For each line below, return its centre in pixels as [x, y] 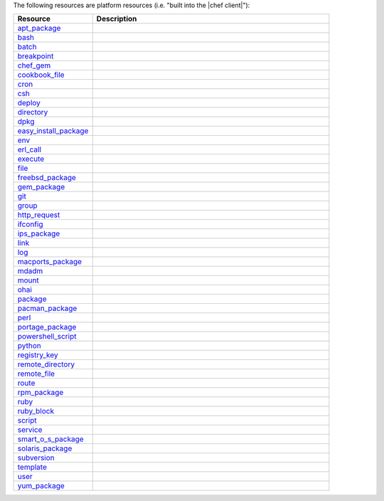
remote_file [36, 374]
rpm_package [41, 393]
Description [117, 19]
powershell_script [47, 337]
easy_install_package [53, 131]
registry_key [38, 355]
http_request [39, 215]
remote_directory [46, 364]
